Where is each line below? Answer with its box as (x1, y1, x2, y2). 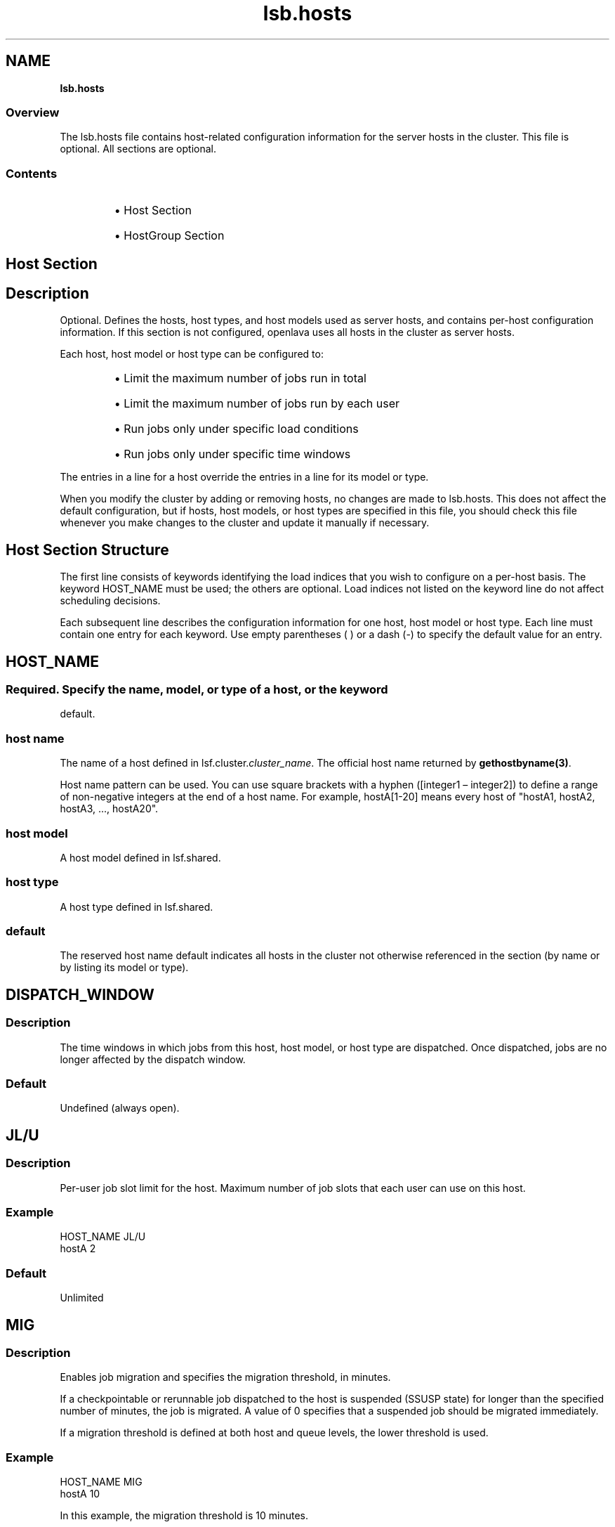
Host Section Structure (6, 540, 169, 559)
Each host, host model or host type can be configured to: (60, 348, 324, 360)
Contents (6, 166, 58, 181)
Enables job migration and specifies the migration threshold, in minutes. (60, 1371, 391, 1384)
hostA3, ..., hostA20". (60, 803, 159, 815)
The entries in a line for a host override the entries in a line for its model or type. (60, 471, 429, 483)
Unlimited (60, 1292, 104, 1304)
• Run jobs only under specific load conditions (114, 422, 359, 436)
